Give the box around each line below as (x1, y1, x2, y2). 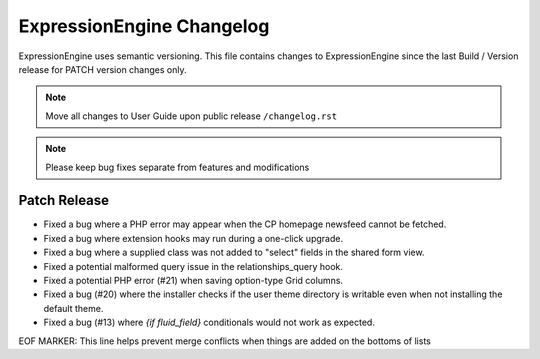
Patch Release (18, 192, 110, 209)
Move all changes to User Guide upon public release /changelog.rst (45, 110, 338, 122)
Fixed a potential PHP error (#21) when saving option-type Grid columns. (43, 274, 344, 286)
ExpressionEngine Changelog (18, 15, 270, 37)
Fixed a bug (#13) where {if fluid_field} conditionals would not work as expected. (43, 316, 375, 329)
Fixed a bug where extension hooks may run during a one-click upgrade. (43, 232, 344, 244)
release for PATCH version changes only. (18, 63, 187, 75)
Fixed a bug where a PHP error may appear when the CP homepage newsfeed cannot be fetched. (43, 218, 447, 230)
